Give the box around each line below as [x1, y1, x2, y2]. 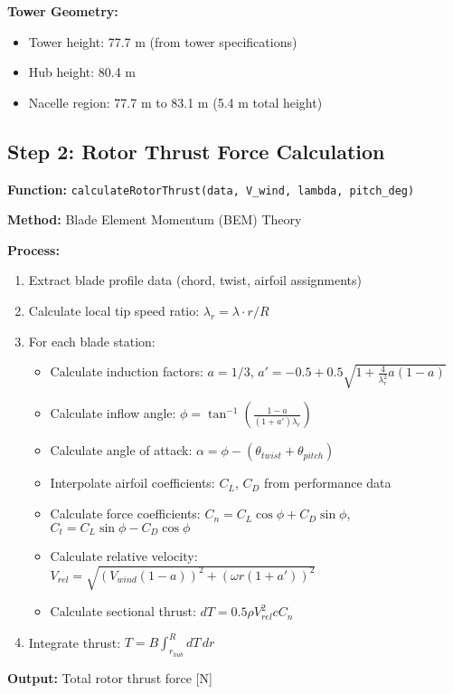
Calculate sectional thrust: [50, 602, 196, 621]
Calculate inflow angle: [50, 404, 176, 423]
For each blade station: [28, 331, 156, 350]
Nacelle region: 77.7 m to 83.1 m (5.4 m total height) [28, 92, 323, 111]
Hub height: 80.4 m [28, 62, 137, 81]
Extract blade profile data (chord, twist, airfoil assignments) [28, 271, 362, 290]
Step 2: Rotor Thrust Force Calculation [7, 137, 385, 165]
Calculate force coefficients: [50, 504, 201, 523]
